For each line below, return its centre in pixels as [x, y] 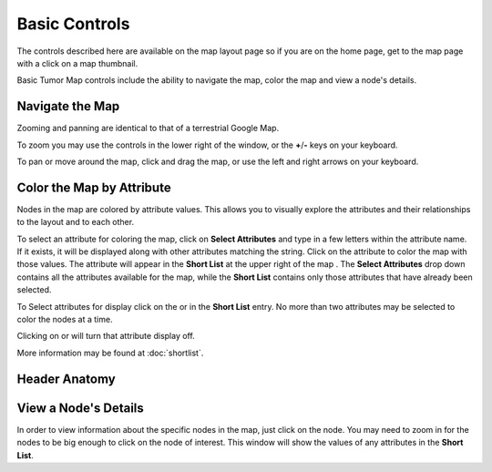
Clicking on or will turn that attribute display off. [106, 336]
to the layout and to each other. [76, 222]
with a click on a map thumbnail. [77, 63]
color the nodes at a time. [65, 320]
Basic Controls [73, 24]
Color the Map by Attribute [94, 187]
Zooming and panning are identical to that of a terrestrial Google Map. [148, 128]
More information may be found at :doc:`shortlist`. [110, 353]
